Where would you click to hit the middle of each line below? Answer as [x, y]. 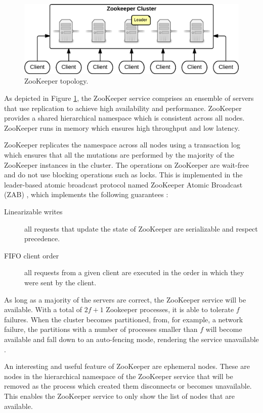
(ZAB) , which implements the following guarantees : [86, 194]
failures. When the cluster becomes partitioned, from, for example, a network [124, 319]
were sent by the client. [60, 282]
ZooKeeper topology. [56, 81]
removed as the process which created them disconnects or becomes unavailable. [128, 386]
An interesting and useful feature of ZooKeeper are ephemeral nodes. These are [127, 366]
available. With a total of [43, 309]
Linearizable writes [33, 211]
